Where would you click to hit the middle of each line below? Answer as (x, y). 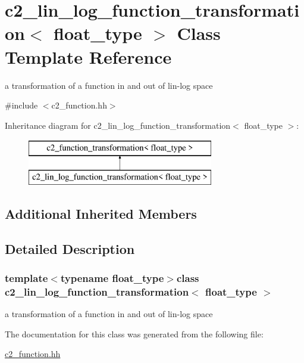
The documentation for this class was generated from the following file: (134, 333)
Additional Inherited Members (101, 213)
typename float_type (112, 277)
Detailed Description (70, 248)
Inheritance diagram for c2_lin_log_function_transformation (118, 125)
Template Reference (88, 56)
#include (21, 105)
